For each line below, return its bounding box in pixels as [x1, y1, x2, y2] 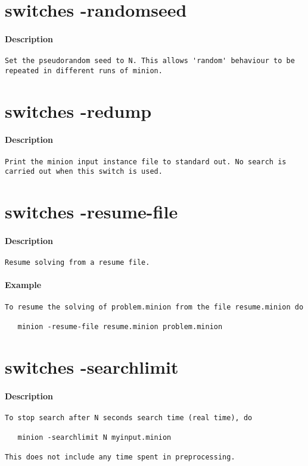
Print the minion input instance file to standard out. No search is [5, 157, 287, 166]
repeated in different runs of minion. [5, 66, 163, 75]
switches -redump [5, 98, 152, 123]
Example [5, 279, 42, 291]
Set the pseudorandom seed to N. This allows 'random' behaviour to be [5, 57, 295, 65]
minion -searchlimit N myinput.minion [17, 433, 172, 442]
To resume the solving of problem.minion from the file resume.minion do [5, 302, 304, 311]
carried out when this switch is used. [5, 167, 163, 176]
